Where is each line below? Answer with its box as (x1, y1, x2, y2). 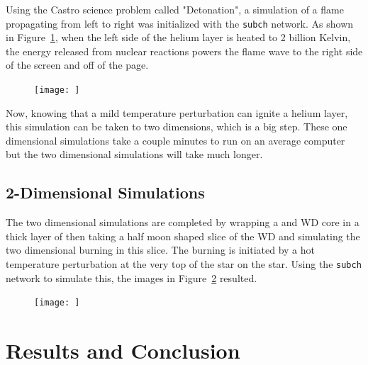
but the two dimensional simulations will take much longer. (6, 147, 263, 162)
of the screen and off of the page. (6, 57, 149, 72)
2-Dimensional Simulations (6, 181, 205, 203)
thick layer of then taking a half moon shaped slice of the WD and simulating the (6, 228, 360, 243)
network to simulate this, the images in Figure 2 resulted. (6, 270, 257, 285)
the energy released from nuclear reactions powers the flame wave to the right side (6, 43, 363, 58)
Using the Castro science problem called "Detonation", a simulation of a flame (6, 2, 344, 16)
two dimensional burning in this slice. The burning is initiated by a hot (6, 242, 315, 257)
